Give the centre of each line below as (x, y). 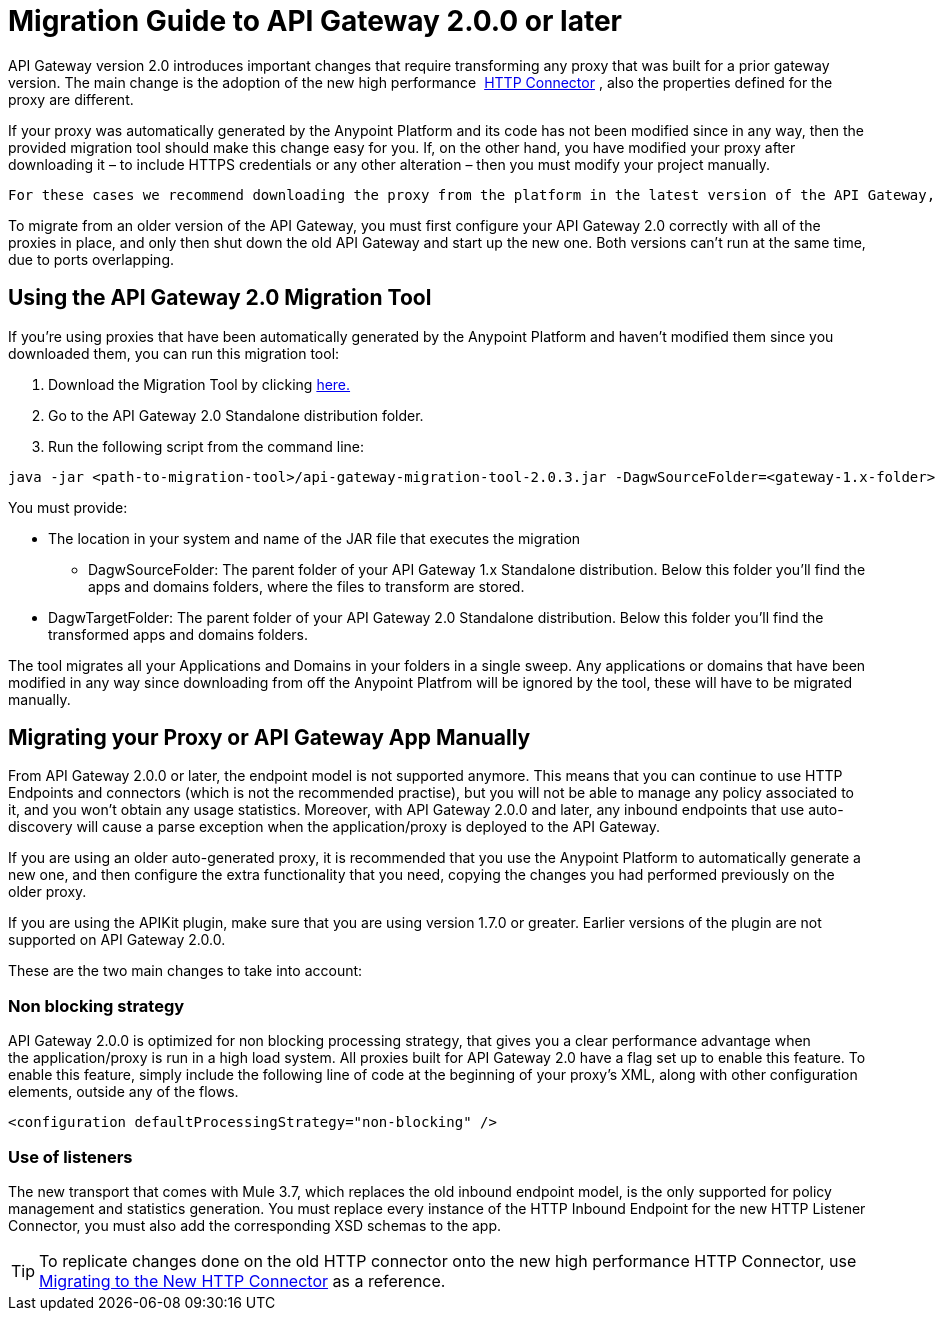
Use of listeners (70, 1156)
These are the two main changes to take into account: (185, 971)
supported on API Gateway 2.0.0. (117, 940)
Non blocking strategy (96, 1005)
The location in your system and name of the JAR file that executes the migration (314, 538)
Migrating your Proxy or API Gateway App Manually (269, 738)
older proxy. (47, 892)
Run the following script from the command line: (206, 446)
